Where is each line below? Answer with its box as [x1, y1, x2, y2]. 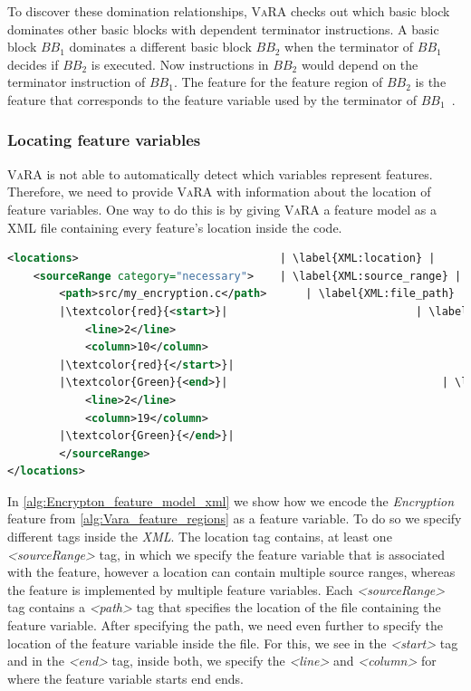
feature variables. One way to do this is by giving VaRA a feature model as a [7, 199, 437, 218]
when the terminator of [284, 37, 414, 56]
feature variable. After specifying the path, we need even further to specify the [7, 616, 444, 635]
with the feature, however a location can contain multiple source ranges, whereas [7, 562, 456, 581]
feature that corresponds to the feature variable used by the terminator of [7, 90, 418, 109]
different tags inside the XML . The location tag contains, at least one [7, 527, 392, 546]
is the [415, 72, 447, 91]
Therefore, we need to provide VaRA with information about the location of [7, 182, 431, 201]
